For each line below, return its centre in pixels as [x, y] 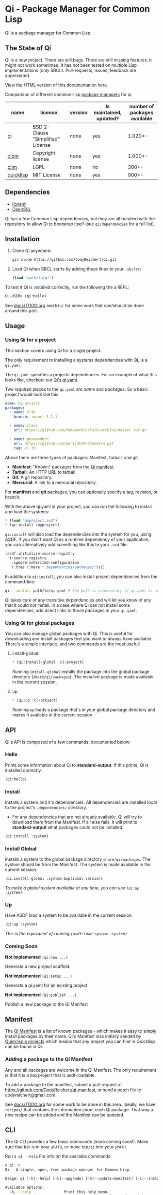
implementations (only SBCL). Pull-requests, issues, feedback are [71, 70]
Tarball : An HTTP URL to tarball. [44, 472]
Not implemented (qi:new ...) [37, 957]
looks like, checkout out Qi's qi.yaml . [42, 380]
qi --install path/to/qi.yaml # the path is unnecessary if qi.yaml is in [82, 591]
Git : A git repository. [32, 477]
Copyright [44, 153]
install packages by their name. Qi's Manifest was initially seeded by [73, 1036]
